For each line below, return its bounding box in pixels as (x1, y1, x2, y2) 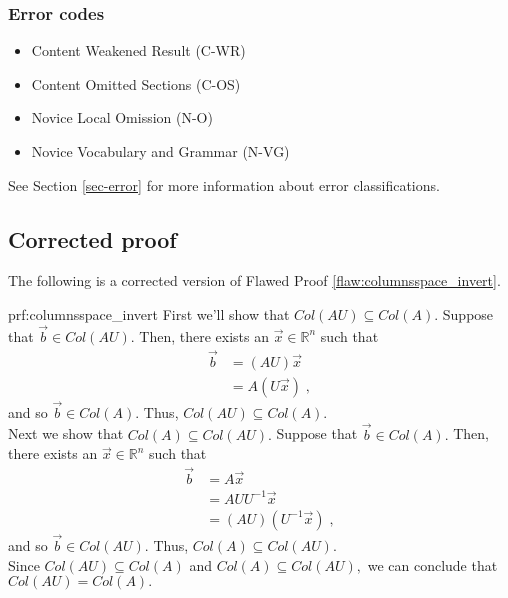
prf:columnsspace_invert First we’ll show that (8, 303, 290, 324)
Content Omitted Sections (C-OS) (31, 73, 241, 94)
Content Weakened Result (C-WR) (31, 40, 246, 61)
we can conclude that (367, 554, 498, 575)
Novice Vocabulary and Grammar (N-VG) (31, 141, 290, 161)
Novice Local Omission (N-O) (31, 107, 213, 128)
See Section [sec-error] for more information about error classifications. (8, 174, 440, 195)
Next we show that (8, 423, 124, 444)
